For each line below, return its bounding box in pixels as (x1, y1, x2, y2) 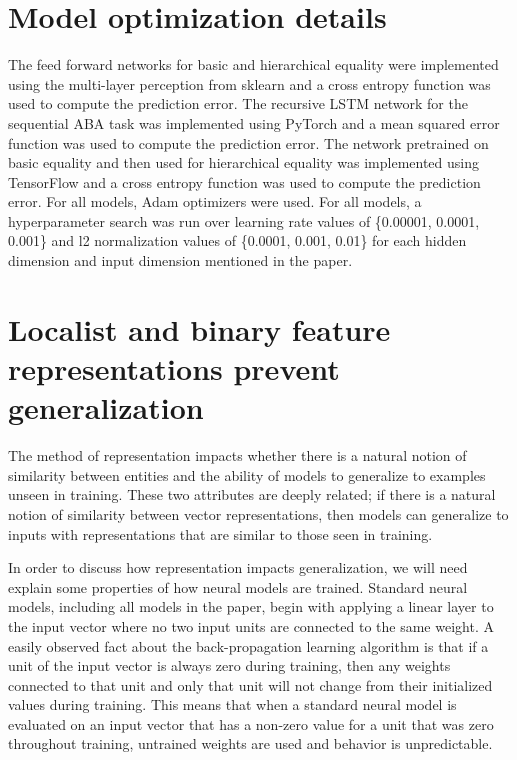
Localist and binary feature (8, 308, 391, 349)
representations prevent (8, 348, 340, 389)
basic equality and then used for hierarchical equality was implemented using (8, 152, 479, 173)
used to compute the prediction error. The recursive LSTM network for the (8, 93, 468, 114)
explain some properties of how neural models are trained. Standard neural (8, 576, 468, 597)
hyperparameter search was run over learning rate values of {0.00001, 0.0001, (8, 210, 480, 231)
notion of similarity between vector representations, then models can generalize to (8, 503, 509, 524)
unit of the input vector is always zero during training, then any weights (8, 655, 451, 676)
